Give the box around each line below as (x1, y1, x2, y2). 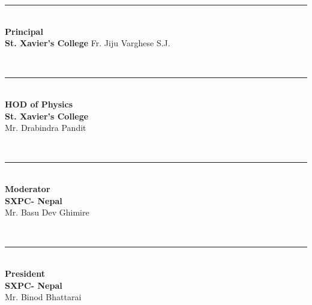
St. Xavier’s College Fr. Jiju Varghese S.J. (5, 37, 170, 49)
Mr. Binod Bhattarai (5, 291, 82, 303)
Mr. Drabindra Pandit (5, 121, 86, 134)
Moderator (5, 182, 50, 195)
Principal (5, 25, 43, 37)
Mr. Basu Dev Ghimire (5, 206, 89, 219)
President (5, 267, 45, 279)
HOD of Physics (5, 97, 73, 110)
